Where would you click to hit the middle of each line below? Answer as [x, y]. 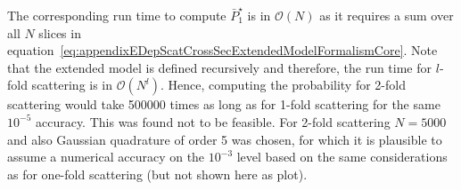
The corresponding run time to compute [117, 15]
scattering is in [72, 85]
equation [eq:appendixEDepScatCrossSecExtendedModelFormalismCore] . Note [222, 50]
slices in [60, 32]
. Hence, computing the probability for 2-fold [283, 85]
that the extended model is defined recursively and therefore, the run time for [220, 67]
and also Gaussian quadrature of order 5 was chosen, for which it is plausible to [225, 139]
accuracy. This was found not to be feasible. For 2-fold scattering [213, 121]
